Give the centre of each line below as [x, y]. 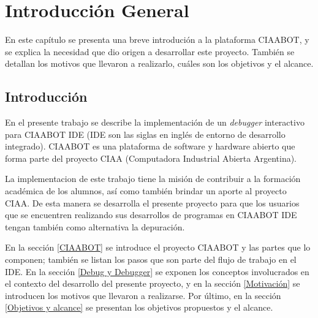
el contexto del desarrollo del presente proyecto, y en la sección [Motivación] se [153, 283]
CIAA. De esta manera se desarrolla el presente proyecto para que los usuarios [152, 203]
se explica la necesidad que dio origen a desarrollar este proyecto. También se [150, 51]
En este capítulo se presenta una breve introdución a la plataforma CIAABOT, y [157, 40]
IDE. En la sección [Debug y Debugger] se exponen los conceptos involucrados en [157, 271]
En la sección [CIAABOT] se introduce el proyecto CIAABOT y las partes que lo [158, 247]
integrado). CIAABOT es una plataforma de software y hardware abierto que [150, 146]
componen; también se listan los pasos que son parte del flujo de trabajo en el [151, 259]
